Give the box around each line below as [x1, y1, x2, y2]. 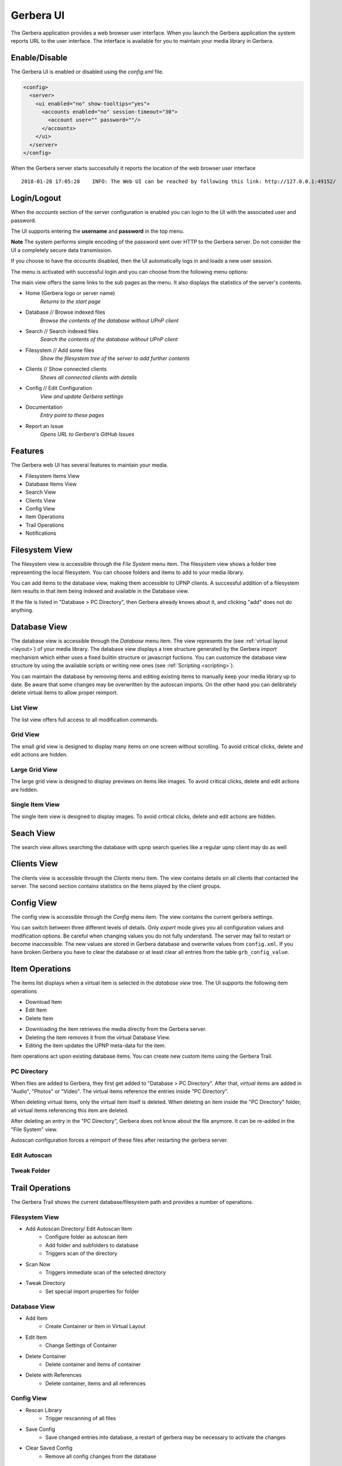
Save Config [25, 1426, 56, 1433]
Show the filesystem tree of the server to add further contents [40, 355, 190, 362]
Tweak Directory [25, 1280, 66, 1287]
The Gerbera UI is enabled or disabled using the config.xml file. [11, 68, 164, 75]
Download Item [25, 999, 63, 1006]
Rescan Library [25, 1406, 62, 1413]
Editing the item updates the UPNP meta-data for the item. [25, 1042, 166, 1049]
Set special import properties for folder [45, 1288, 139, 1295]
